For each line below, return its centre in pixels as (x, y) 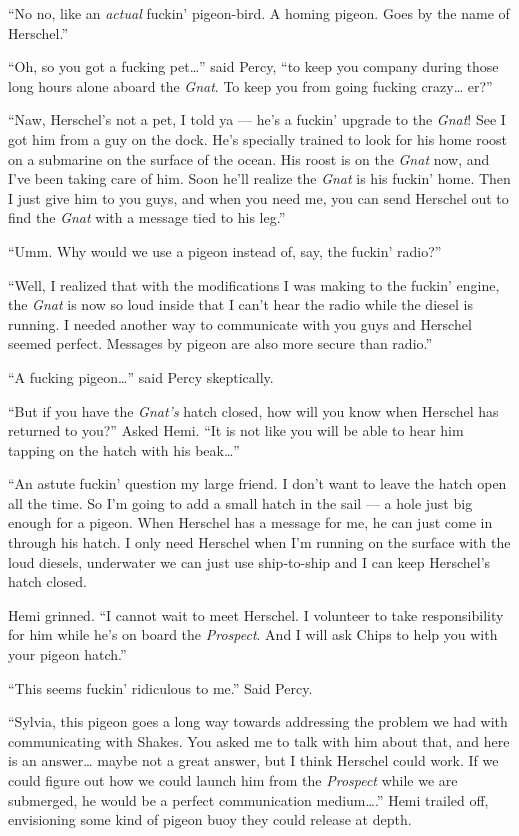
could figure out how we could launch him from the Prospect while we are (233, 780)
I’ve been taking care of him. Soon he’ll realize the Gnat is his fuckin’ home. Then (259, 178)
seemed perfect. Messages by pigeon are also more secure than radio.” (220, 343)
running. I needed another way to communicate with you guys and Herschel (240, 323)
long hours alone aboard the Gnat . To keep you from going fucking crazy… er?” (250, 85)
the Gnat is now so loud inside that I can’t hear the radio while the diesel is (240, 304)
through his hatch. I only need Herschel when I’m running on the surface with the (259, 542)
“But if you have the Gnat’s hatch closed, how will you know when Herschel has (253, 410)
